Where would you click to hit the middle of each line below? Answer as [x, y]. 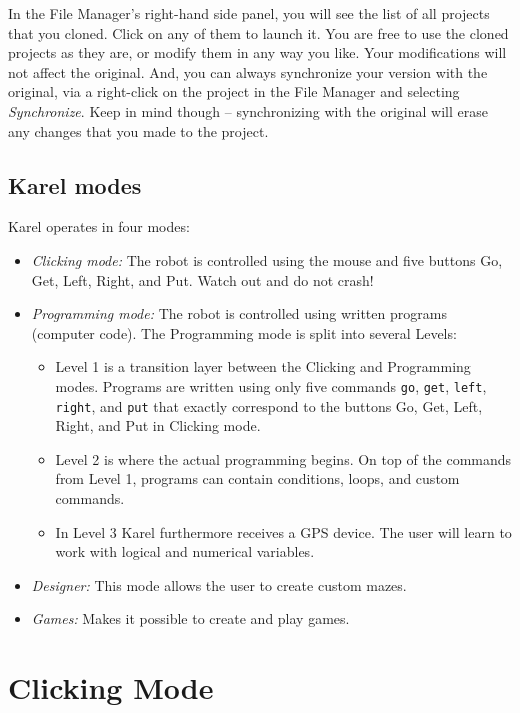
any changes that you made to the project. [138, 130]
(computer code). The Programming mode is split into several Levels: [244, 332]
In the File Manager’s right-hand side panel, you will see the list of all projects [249, 13]
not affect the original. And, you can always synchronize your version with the [248, 71]
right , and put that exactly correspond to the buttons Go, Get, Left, [269, 405]
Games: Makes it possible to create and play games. [190, 618]
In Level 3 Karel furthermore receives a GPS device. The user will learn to [283, 531]
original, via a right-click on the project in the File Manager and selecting [234, 91]
